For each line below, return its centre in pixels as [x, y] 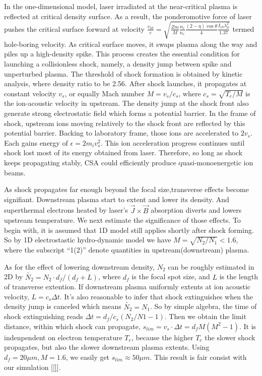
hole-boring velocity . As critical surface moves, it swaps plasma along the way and [131, 44]
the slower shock [230, 337]
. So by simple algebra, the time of [203, 306]
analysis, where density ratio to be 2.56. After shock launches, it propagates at [125, 83]
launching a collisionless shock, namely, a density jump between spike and [118, 63]
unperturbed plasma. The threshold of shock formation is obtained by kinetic [123, 73]
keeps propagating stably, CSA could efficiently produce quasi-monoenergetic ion [129, 163]
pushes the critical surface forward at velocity [74, 28]
